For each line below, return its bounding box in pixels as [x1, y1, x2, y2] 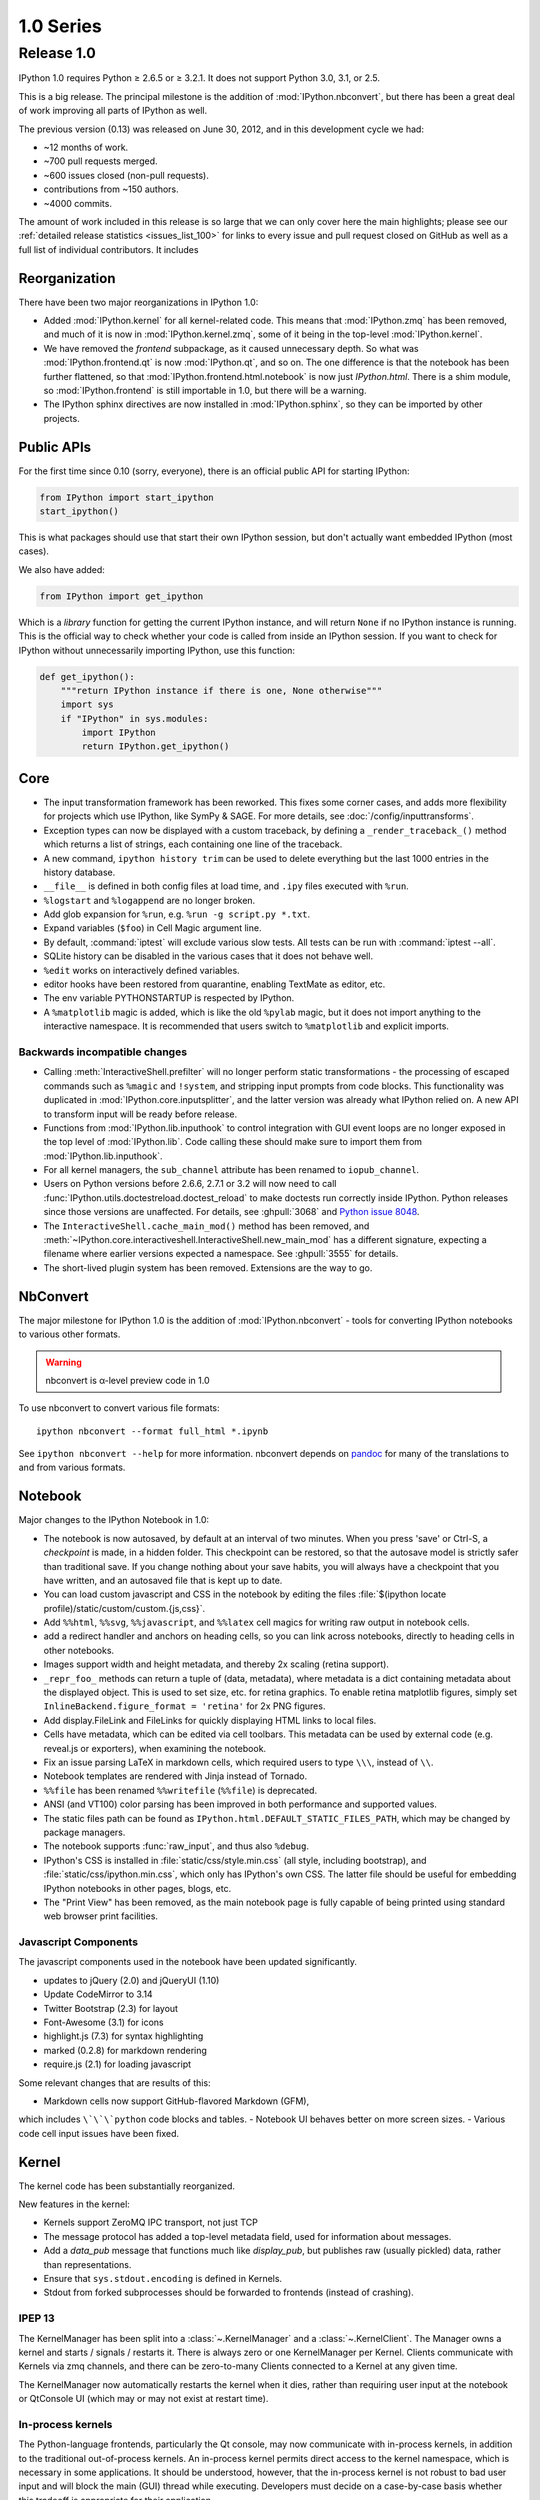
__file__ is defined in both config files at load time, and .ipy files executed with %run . [43, 880, 409, 892]
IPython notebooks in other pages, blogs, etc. [43, 1882, 232, 1894]
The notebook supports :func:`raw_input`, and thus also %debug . [43, 1840, 310, 1852]
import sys [60, 699, 114, 710]
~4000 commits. [43, 197, 112, 209]
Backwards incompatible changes [18, 1045, 188, 1059]
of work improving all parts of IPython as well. [18, 105, 208, 117]
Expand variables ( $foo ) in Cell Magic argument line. [43, 922, 262, 934]
